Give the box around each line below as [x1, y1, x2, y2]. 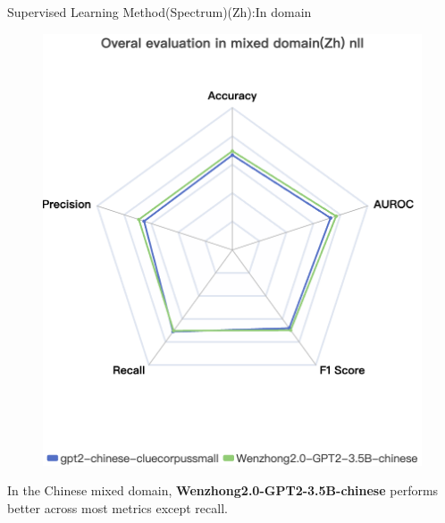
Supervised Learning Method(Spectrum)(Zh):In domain [7, 3, 312, 21]
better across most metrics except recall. [7, 498, 228, 517]
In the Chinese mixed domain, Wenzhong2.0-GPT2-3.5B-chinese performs [7, 481, 439, 500]
